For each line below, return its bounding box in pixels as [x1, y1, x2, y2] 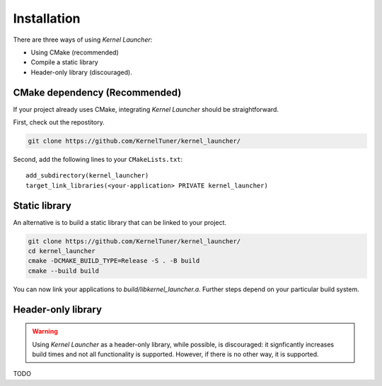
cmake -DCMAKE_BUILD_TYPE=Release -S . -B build [28, 257, 200, 265]
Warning [32, 327, 58, 336]
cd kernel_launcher [28, 247, 95, 255]
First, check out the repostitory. [13, 118, 105, 127]
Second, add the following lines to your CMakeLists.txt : [13, 155, 183, 163]
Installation [13, 11, 81, 26]
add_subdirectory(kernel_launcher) [25, 172, 149, 180]
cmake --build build [28, 267, 99, 275]
